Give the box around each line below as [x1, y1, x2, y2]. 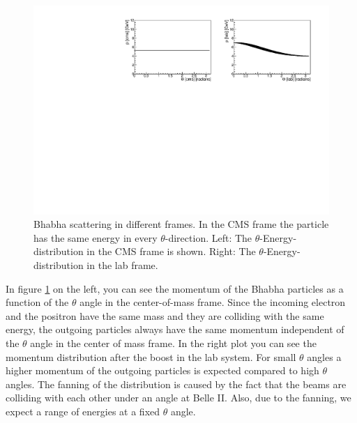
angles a [307, 349, 342, 364]
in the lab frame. [86, 258, 158, 272]
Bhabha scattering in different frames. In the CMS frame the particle [33, 217, 329, 231]
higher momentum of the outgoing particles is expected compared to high [6, 363, 319, 378]
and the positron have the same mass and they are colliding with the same [6, 308, 324, 323]
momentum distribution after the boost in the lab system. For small [6, 349, 296, 364]
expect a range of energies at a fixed [6, 403, 160, 418]
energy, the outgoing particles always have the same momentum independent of [6, 322, 344, 337]
